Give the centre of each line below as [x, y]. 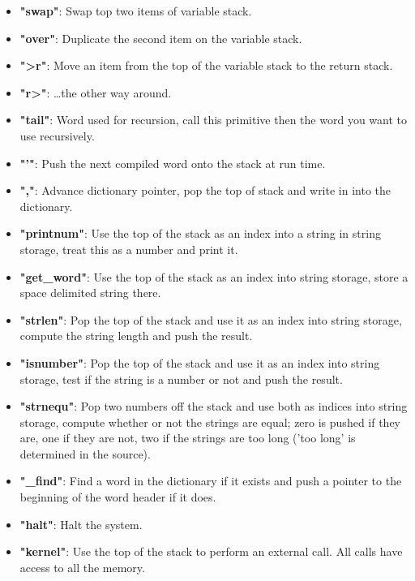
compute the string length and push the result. [136, 336]
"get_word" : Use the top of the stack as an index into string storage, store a [214, 276]
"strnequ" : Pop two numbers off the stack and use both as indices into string [214, 406]
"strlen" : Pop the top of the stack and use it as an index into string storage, [211, 319]
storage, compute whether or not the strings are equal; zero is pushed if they [210, 422]
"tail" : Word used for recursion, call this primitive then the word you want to [213, 120]
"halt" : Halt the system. [81, 524]
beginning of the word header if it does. [118, 497]
